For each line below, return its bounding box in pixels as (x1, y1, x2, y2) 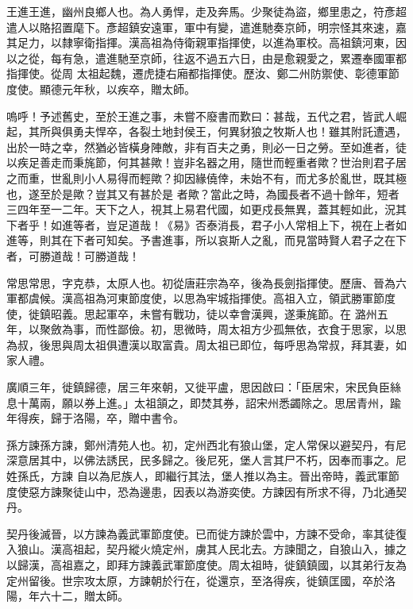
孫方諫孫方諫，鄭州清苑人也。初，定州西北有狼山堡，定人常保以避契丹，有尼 (6, 436, 407, 453)
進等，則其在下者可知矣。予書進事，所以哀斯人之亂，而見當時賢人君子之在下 (6, 232, 407, 249)
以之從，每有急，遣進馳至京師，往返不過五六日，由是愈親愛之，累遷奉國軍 (6, 49, 396, 66)
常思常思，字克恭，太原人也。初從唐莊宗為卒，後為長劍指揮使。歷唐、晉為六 (6, 274, 407, 291)
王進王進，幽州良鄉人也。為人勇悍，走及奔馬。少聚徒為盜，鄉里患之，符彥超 (6, 3, 407, 19)
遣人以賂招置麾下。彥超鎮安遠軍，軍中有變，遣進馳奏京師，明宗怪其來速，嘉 (6, 18, 407, 35)
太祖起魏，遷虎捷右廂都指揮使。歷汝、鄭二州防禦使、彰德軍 (76, 65, 388, 82)
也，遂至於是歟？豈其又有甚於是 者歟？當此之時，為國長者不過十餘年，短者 (6, 185, 399, 202)
